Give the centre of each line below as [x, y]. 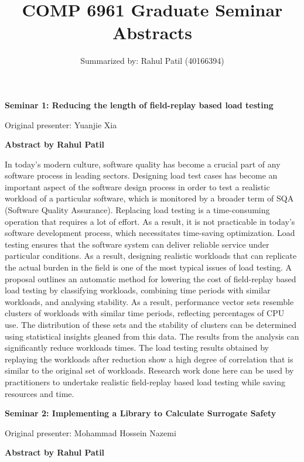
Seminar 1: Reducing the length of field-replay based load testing [139, 105]
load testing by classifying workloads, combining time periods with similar [138, 290]
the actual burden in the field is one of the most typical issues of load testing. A [148, 267]
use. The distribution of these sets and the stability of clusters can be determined [151, 324]
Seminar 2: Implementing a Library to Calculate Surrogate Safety [141, 413]
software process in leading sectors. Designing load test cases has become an [141, 175]
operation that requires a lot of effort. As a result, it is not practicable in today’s [150, 221]
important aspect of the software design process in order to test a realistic [137, 186]
